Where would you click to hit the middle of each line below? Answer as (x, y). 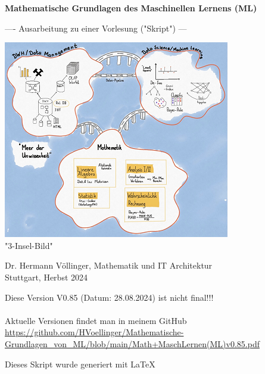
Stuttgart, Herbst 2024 (46, 277)
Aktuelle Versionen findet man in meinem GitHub (96, 320)
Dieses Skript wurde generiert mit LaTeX (80, 364)
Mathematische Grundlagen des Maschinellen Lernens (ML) (131, 8)
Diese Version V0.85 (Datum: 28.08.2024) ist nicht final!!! (109, 297)
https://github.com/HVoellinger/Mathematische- (94, 332)
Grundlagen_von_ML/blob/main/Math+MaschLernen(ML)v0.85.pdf (132, 343)
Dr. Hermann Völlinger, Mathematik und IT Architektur (109, 265)
